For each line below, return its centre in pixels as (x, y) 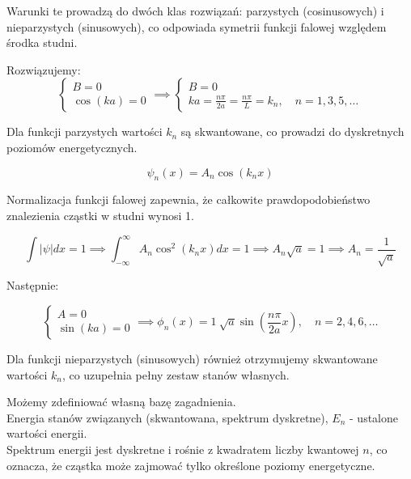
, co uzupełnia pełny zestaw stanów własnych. (176, 374)
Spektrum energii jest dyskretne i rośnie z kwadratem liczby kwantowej (183, 449)
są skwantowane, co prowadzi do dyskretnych (292, 131)
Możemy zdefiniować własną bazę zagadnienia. (121, 402)
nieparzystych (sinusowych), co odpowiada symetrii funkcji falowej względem (197, 26)
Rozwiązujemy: (44, 69)
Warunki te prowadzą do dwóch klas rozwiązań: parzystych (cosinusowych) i (195, 11)
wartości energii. (47, 433)
